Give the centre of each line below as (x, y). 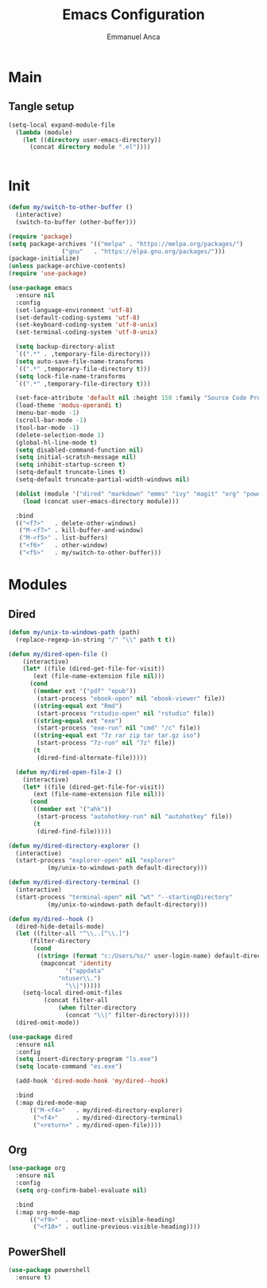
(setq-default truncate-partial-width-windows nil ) (103, 480)
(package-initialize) (44, 259)
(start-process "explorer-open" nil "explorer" (96, 861)
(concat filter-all (76, 1000)
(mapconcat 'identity (76, 963)
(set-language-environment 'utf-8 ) (74, 310)
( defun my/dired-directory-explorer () (74, 846)
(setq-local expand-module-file (62, 125)
